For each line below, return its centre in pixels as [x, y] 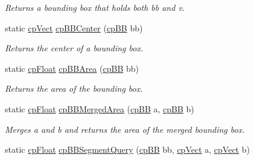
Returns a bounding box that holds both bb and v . [95, 7]
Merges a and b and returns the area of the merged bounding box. [125, 129]
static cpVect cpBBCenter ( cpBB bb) [74, 27]
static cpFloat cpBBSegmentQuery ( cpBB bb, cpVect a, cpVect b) [127, 149]
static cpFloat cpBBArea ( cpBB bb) [72, 68]
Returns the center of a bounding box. [74, 48]
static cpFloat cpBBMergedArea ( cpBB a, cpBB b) [100, 108]
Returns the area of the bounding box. [74, 88]
